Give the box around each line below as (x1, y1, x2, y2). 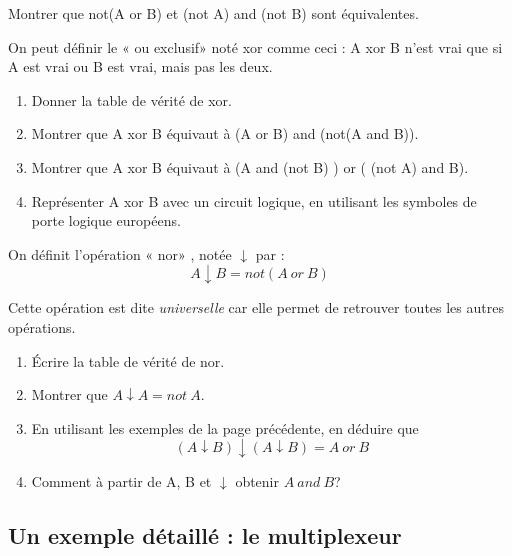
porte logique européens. (31, 210, 181, 231)
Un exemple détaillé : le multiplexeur (8, 520, 402, 551)
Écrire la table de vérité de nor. (31, 350, 225, 371)
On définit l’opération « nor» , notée (8, 243, 232, 264)
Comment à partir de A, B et (31, 471, 212, 492)
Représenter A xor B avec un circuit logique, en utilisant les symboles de (31, 190, 477, 211)
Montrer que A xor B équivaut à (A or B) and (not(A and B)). (31, 123, 419, 144)
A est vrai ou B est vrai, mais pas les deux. (8, 56, 273, 77)
